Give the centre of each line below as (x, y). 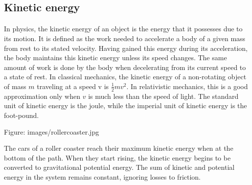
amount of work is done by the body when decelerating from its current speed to (125, 67)
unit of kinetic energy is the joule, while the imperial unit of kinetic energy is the (126, 105)
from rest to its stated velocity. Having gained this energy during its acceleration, (126, 48)
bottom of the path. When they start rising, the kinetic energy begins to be (117, 157)
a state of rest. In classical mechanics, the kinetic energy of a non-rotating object (125, 77)
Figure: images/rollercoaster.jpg (52, 131)
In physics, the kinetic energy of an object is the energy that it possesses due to (123, 29)
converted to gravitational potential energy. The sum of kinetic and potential (119, 167)
